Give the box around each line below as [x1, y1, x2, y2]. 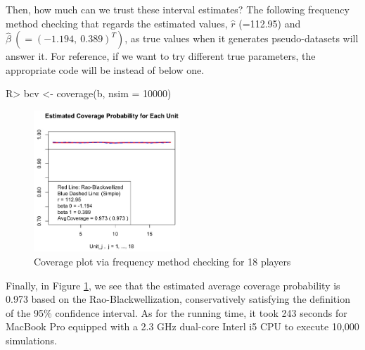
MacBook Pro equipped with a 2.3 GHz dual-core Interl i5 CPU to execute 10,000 [6, 319, 359, 334]
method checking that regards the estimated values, [6, 15, 228, 30]
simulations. [6, 332, 57, 347]
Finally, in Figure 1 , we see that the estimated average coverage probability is [6, 277, 340, 292]
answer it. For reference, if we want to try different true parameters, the [6, 49, 316, 63]
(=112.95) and [238, 15, 301, 30]
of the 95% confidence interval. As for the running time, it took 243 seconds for [6, 305, 347, 320]
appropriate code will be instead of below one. [6, 62, 205, 77]
